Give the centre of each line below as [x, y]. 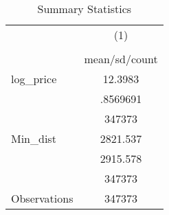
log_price [34, 79]
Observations [42, 198]
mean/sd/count [121, 59]
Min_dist [34, 138]
